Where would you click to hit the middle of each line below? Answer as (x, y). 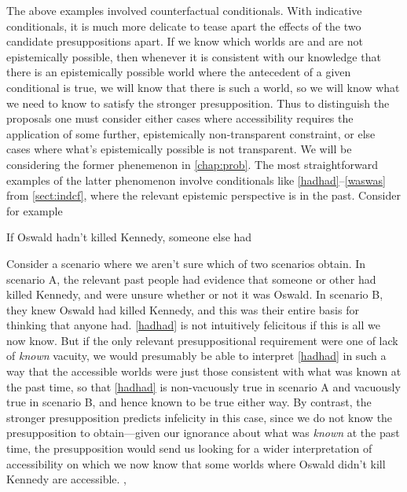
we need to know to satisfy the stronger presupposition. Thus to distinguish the (198, 103)
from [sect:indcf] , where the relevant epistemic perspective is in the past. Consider (203, 195)
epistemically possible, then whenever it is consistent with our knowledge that (194, 56)
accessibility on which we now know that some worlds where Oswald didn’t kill (196, 463)
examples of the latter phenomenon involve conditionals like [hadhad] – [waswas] (196, 180)
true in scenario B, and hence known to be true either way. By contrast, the (189, 402)
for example (35, 210)
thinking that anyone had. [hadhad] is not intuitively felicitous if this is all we (193, 325)
